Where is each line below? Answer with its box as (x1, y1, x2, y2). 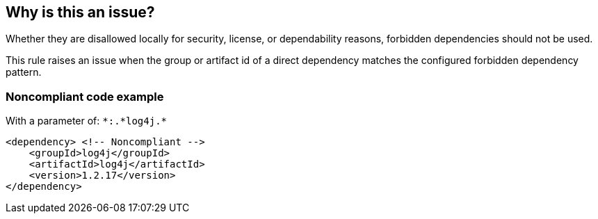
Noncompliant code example (6, 89, 164, 104)
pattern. (6, 66, 42, 79)
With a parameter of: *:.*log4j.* (6, 115, 167, 127)
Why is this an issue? (6, 3, 155, 21)
